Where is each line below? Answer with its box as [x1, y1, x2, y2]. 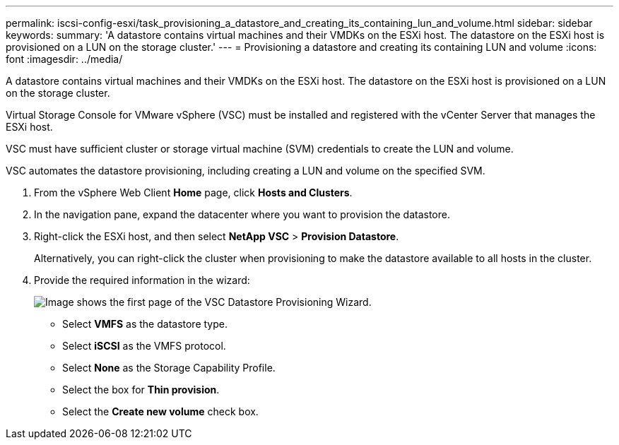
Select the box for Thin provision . [62, 384, 220, 396]
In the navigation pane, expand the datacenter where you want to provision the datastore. [34, 208, 450, 220]
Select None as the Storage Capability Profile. [62, 362, 276, 374]
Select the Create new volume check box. [62, 405, 259, 417]
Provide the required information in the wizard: [34, 274, 250, 286]
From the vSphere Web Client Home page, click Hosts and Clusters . [34, 186, 353, 198]
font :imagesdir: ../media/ [6, 53, 123, 65]
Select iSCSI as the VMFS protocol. [62, 340, 226, 352]
